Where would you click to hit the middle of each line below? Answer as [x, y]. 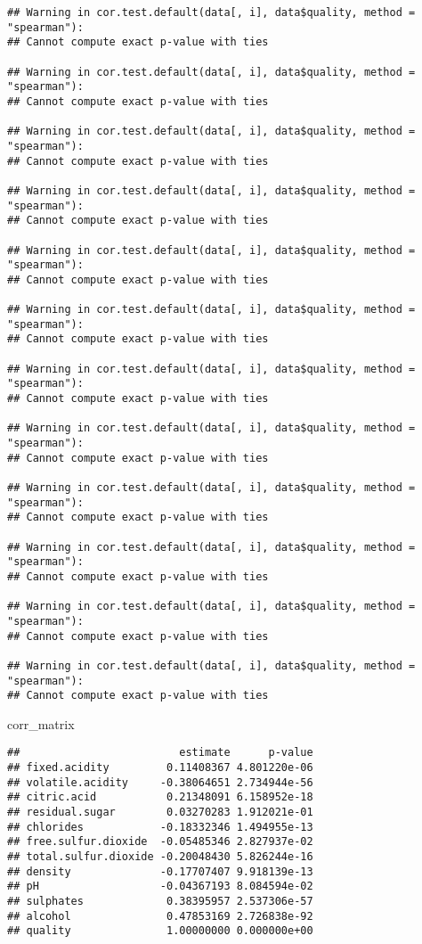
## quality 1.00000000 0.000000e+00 [160, 931]
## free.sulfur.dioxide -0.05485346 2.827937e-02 [160, 842]
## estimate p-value [160, 753]
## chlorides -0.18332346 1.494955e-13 [160, 827]
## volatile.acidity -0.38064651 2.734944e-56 [160, 782]
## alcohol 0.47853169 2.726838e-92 [160, 916]
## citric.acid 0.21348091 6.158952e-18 [160, 797]
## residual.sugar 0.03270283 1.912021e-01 [160, 813]
